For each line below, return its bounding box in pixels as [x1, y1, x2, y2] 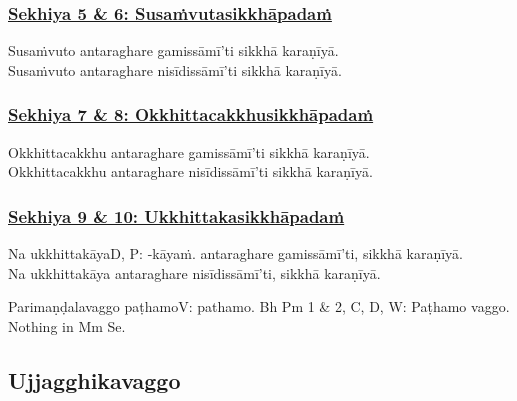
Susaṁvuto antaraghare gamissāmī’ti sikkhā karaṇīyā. [8, 40, 339, 61]
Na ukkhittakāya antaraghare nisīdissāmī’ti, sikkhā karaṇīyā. [8, 262, 381, 283]
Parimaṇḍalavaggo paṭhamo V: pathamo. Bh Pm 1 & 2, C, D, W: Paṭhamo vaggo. [8, 296, 510, 317]
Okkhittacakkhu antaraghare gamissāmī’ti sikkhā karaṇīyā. [8, 141, 370, 162]
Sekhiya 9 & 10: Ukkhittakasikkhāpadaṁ [8, 203, 345, 228]
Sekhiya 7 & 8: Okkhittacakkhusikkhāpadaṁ [8, 102, 374, 127]
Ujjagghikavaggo [8, 364, 181, 395]
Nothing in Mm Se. [8, 315, 126, 336]
